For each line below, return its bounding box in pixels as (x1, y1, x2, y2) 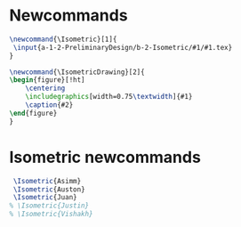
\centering (25, 84, 66, 93)
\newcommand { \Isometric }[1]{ (9, 35, 117, 44)
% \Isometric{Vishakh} (9, 210, 93, 219)
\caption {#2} (25, 101, 74, 109)
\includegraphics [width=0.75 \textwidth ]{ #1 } (25, 93, 193, 101)
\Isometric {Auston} (12, 184, 86, 194)
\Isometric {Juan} (12, 193, 77, 202)
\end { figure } (9, 109, 58, 118)
